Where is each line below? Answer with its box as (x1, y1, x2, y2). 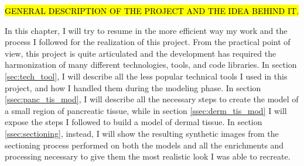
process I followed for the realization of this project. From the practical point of (5, 36, 291, 48)
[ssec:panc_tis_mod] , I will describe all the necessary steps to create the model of (5, 93, 299, 105)
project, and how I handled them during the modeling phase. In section (5, 81, 261, 94)
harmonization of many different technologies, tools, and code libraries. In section (5, 58, 297, 71)
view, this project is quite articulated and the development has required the (5, 47, 276, 59)
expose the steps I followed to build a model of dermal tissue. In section (5, 116, 262, 128)
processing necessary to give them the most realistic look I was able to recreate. (5, 150, 291, 162)
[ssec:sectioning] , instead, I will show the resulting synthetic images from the (5, 127, 279, 139)
